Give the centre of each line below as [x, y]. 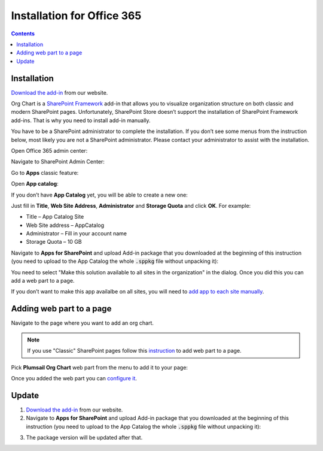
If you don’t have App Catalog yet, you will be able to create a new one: [99, 195]
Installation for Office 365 [76, 16]
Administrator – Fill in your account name [76, 234]
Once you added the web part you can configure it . [74, 378]
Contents [23, 34]
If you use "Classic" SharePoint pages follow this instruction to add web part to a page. [134, 351]
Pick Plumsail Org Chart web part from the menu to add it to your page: [100, 367]
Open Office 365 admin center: [49, 150]
